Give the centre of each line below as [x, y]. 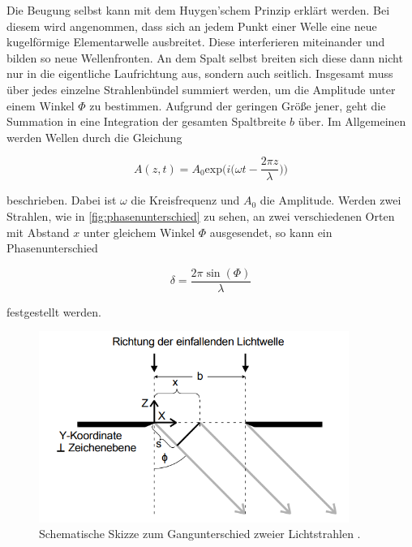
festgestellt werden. [54, 311]
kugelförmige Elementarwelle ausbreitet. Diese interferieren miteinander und [196, 42]
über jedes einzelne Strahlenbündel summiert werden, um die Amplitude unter [201, 89]
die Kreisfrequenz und [185, 200]
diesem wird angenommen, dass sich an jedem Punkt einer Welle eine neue [192, 26]
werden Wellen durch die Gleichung [94, 137]
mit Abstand [38, 232]
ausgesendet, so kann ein [271, 232]
